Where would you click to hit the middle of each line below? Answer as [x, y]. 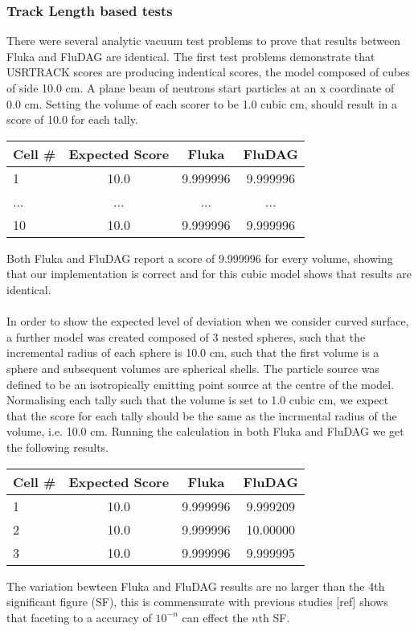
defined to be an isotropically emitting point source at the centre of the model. [201, 384]
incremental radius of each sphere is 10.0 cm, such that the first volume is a [193, 352]
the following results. [57, 447]
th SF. [274, 617]
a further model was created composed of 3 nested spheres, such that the [186, 336]
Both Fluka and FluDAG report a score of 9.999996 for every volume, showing [200, 258]
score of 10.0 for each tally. [72, 119]
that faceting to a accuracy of [79, 617]
